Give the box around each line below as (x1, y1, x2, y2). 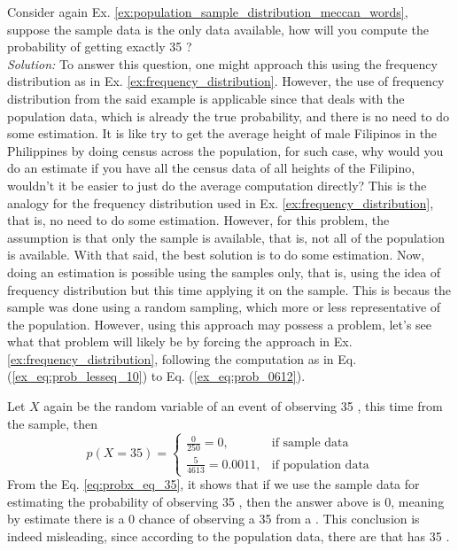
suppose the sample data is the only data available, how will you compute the (7, 19, 429, 38)
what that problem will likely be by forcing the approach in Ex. (7, 332, 353, 351)
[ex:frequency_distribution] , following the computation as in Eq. (7, 349, 357, 368)
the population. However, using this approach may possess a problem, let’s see (7, 314, 432, 333)
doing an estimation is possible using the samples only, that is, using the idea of (7, 262, 441, 281)
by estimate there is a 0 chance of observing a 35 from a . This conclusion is (7, 509, 420, 528)
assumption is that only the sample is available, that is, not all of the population (7, 228, 445, 246)
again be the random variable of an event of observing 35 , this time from (43, 397, 443, 415)
